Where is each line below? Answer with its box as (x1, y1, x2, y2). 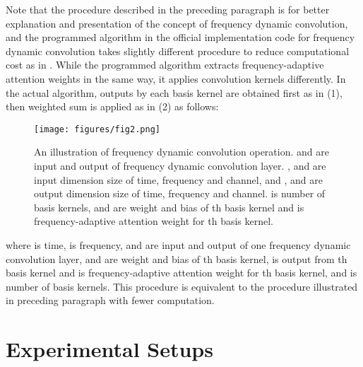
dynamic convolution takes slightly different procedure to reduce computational (6, 43, 350, 58)
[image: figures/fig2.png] (34, 124, 160, 134)
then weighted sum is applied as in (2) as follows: (6, 99, 219, 114)
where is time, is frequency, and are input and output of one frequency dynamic (6, 237, 351, 252)
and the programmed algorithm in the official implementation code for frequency (6, 30, 355, 45)
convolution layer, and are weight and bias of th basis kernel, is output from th (6, 251, 347, 266)
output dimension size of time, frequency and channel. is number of (34, 186, 326, 201)
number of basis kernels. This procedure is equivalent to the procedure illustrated (6, 279, 358, 293)
